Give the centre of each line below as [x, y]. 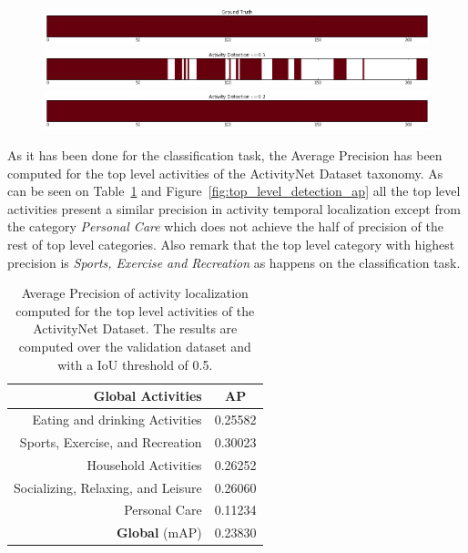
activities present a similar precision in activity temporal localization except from [234, 208]
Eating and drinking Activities [117, 419]
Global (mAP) [159, 533]
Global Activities [148, 396]
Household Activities [144, 464]
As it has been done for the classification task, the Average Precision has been [225, 155]
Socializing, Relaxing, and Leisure [108, 487]
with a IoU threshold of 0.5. [135, 364]
